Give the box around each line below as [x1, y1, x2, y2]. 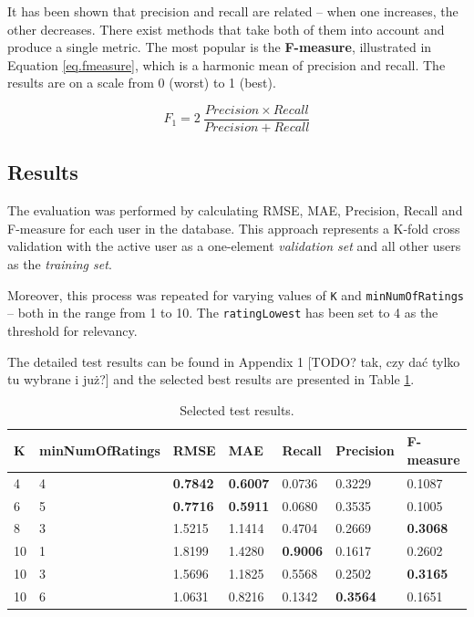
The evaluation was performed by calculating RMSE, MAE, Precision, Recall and [7, 201, 463, 220]
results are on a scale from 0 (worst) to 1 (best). [7, 73, 276, 92]
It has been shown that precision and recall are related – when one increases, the [7, 2, 459, 20]
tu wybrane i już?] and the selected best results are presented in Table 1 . [7, 370, 415, 389]
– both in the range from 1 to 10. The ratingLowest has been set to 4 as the [7, 303, 438, 322]
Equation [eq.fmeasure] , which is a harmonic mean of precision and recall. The [7, 55, 446, 74]
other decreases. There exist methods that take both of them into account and [7, 19, 445, 38]
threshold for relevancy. [7, 320, 138, 340]
